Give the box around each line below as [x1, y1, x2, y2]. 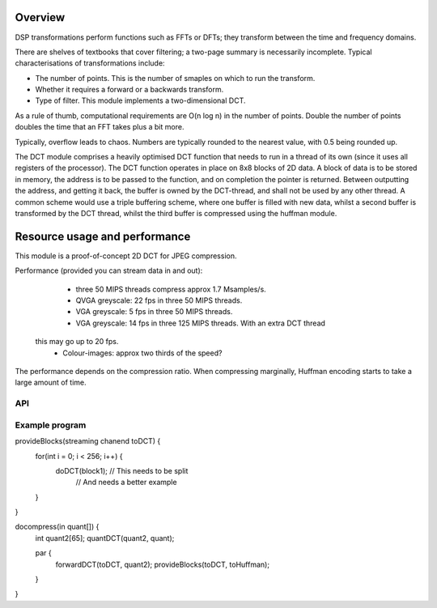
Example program [15, 419, 87, 431]
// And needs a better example [75, 478, 177, 487]
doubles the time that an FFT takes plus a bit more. [15, 122, 185, 132]
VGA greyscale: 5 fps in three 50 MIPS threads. [75, 307, 233, 317]
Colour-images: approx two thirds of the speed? [62, 348, 223, 358]
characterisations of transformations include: [15, 58, 165, 68]
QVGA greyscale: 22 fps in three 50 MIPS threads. [75, 295, 243, 305]
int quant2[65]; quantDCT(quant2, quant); [35, 533, 175, 542]
